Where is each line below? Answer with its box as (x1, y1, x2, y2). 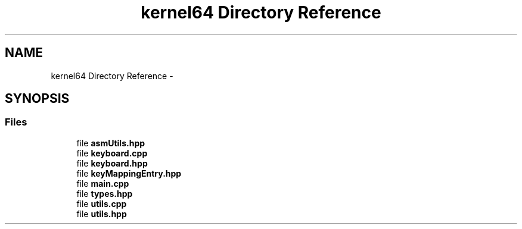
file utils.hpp (76, 208, 127, 219)
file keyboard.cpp (76, 148, 148, 158)
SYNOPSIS (5, 91, 70, 106)
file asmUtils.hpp (76, 137, 145, 148)
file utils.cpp (76, 198, 127, 209)
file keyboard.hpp (76, 158, 148, 168)
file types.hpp (76, 188, 133, 199)
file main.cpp (76, 178, 129, 189)
